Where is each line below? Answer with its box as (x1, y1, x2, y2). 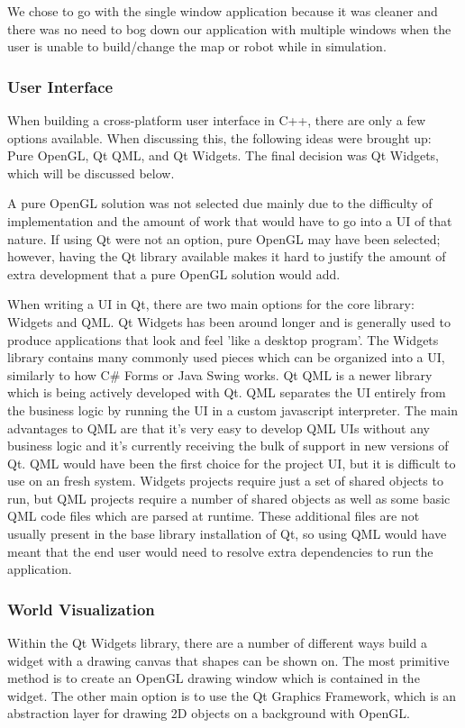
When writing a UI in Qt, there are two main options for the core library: (7, 295, 415, 314)
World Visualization (7, 597, 155, 620)
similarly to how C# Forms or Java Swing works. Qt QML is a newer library (7, 365, 433, 384)
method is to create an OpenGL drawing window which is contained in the (7, 669, 420, 687)
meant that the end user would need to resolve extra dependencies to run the (7, 541, 433, 560)
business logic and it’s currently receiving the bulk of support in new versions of (7, 436, 449, 455)
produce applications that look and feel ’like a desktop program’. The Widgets (7, 330, 439, 349)
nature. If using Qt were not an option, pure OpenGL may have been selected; (7, 229, 441, 248)
